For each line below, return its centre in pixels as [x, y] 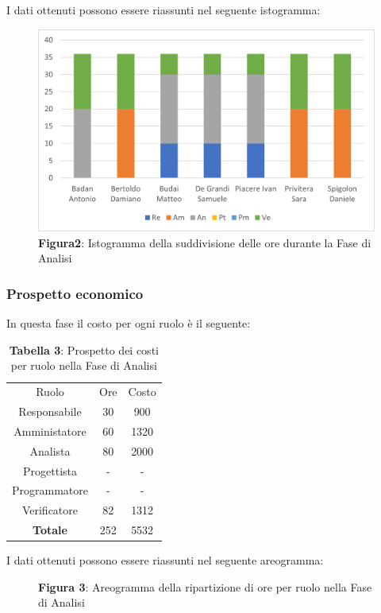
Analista [50, 450]
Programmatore [50, 490]
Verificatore [50, 510]
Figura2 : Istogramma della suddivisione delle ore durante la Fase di [205, 242]
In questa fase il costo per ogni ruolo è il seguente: [129, 323]
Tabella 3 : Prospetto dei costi [84, 349]
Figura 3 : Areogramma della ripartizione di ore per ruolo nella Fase [205, 586]
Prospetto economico [75, 293]
